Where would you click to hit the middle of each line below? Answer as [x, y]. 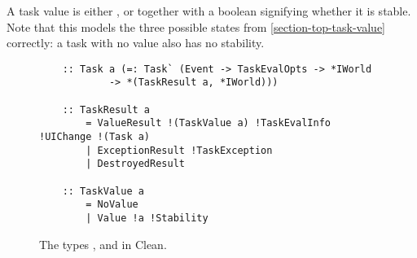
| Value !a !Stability [147, 218]
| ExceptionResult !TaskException [179, 150]
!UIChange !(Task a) [95, 137]
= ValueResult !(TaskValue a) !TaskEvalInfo [208, 123]
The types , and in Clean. [103, 244]
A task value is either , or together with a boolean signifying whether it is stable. [209, 11]
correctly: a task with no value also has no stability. [136, 43]
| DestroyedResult [135, 164]
